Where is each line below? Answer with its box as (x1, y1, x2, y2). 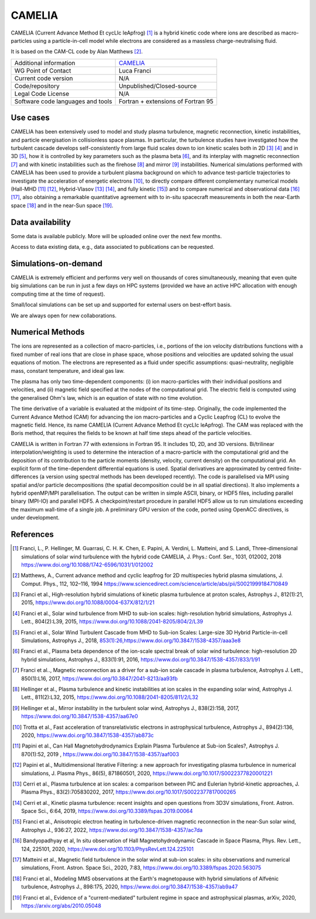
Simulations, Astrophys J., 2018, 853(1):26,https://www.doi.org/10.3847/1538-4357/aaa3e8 (21, 637, 241, 644)
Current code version (14, 74, 73, 82)
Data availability (11, 217, 71, 227)
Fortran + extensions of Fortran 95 (118, 97, 214, 105)
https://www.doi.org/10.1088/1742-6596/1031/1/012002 (21, 561, 153, 568)
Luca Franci (118, 66, 152, 74)
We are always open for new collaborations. (11, 312, 117, 319)
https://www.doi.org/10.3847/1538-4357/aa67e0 (21, 713, 139, 720)
